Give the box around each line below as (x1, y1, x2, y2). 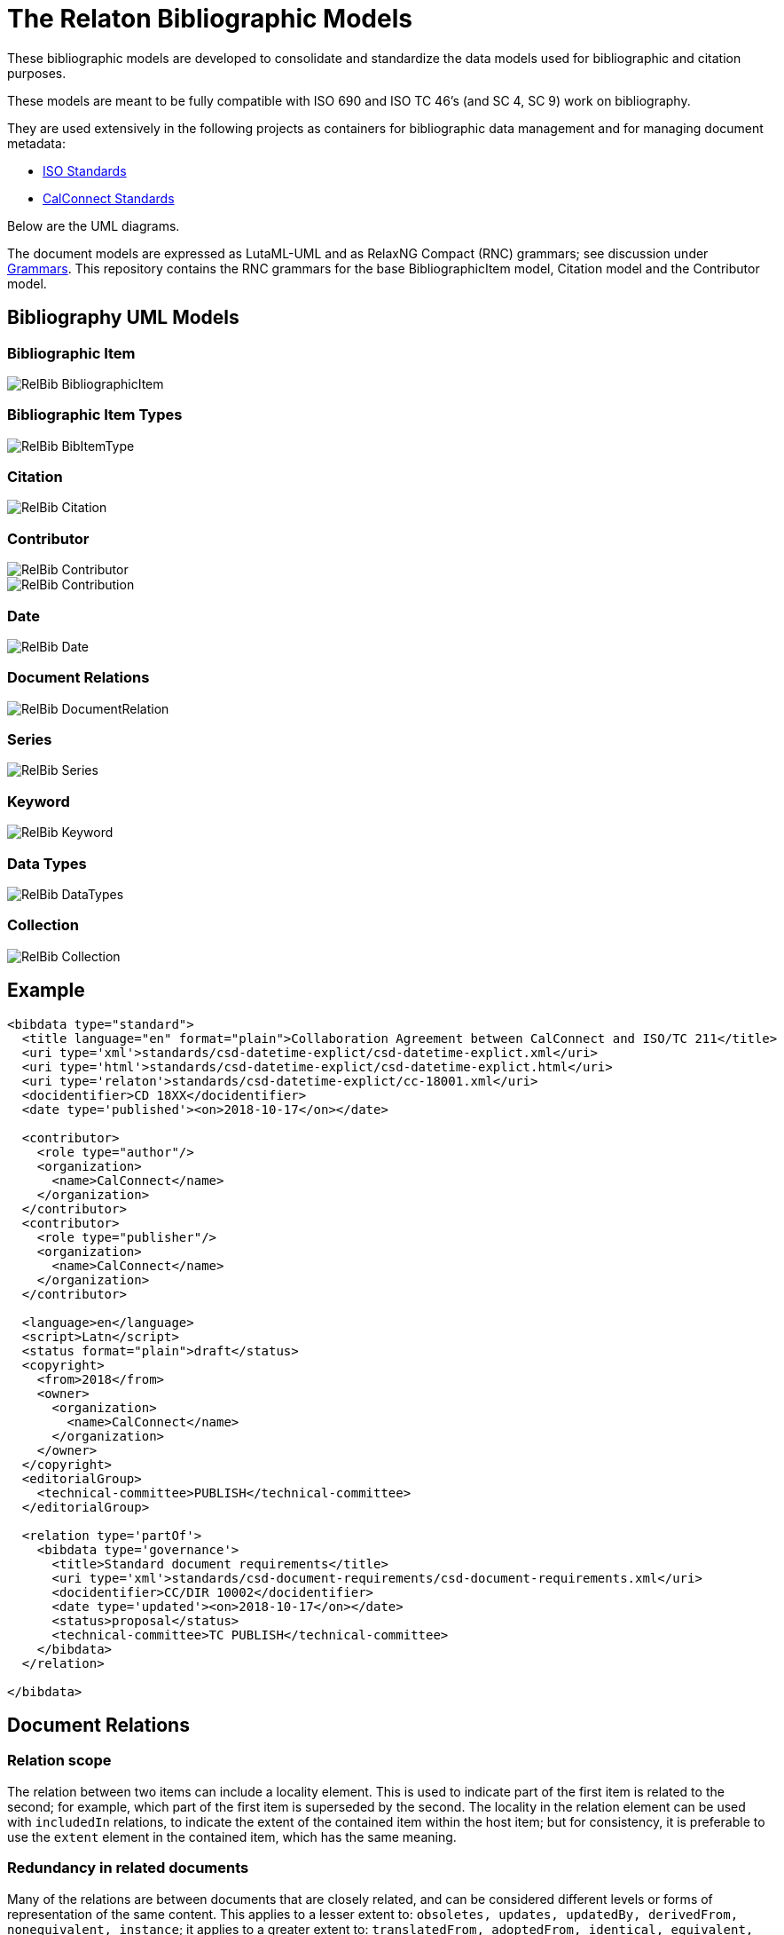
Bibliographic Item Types (7, 406, 183, 424)
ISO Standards (43, 162, 127, 178)
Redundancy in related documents (7, 1859, 249, 1877)
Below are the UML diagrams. (7, 217, 180, 233)
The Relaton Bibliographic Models (7, 4, 412, 34)
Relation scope (7, 1751, 112, 1770)
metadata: (7, 135, 66, 151)
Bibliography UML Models (7, 306, 239, 329)
